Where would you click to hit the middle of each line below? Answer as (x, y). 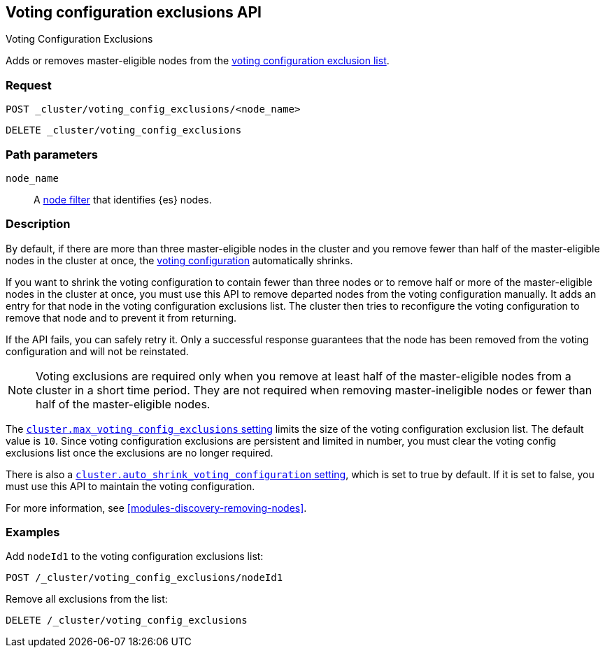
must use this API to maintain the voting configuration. (130, 486)
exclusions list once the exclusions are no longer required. (140, 452)
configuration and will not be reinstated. (97, 351)
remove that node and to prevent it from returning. (121, 317)
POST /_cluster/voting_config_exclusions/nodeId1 (144, 578)
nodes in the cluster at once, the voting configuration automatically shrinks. (179, 260)
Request (29, 85)
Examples (33, 532)
